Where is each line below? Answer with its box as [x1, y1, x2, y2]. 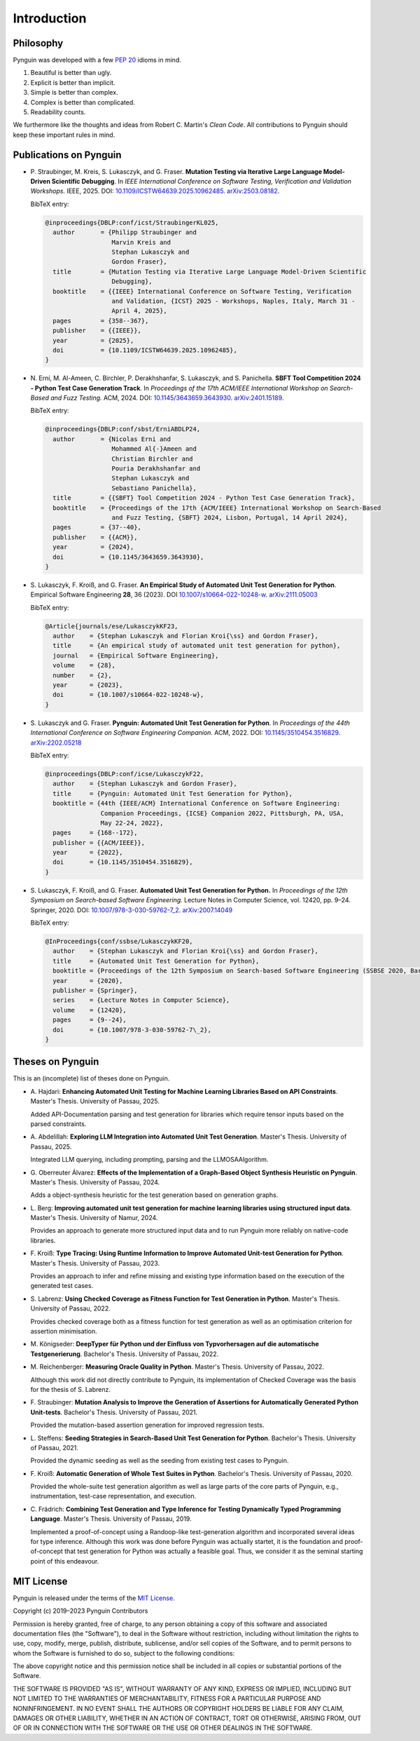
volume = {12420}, [52, 1006, 127, 1014]
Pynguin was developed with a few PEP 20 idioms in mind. [13, 56, 181, 65]
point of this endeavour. [30, 1557, 99, 1565]
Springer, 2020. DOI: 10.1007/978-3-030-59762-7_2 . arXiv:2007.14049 [30, 905, 233, 914]
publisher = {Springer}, [52, 986, 138, 994]
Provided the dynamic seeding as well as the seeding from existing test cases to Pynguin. [30, 1456, 289, 1465]
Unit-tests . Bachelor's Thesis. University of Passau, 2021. [30, 1408, 198, 1416]
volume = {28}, [52, 661, 115, 670]
